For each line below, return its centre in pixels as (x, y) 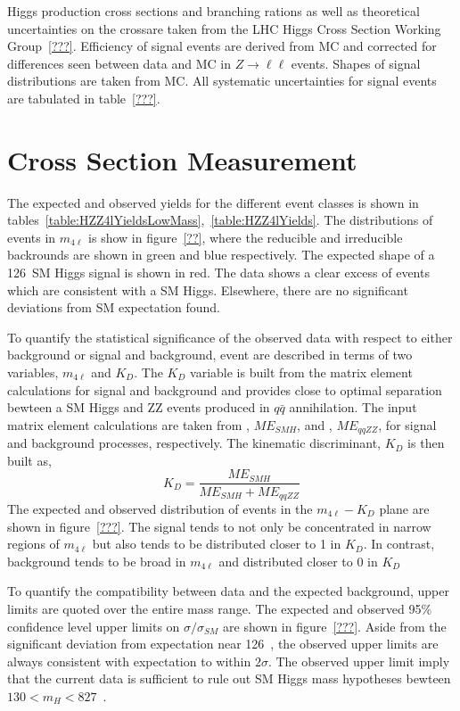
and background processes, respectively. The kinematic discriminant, (194, 443)
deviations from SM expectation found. (114, 307)
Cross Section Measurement (182, 159)
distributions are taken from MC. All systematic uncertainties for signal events (222, 81)
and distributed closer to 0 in (298, 561)
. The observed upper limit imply (359, 661)
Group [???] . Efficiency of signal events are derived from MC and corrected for (222, 46)
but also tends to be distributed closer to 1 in (217, 544)
